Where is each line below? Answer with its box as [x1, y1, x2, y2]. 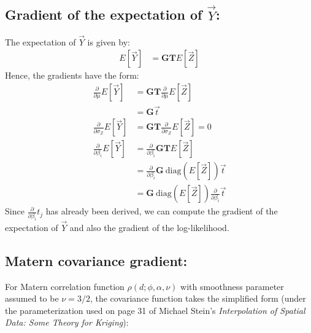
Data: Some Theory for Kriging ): [5, 316, 129, 329]
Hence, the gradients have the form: [5, 69, 139, 82]
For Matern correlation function [5, 280, 125, 292]
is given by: [87, 35, 130, 48]
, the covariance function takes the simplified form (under [90, 292, 306, 305]
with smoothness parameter [180, 280, 284, 292]
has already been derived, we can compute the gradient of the [45, 205, 278, 217]
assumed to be [5, 292, 59, 305]
